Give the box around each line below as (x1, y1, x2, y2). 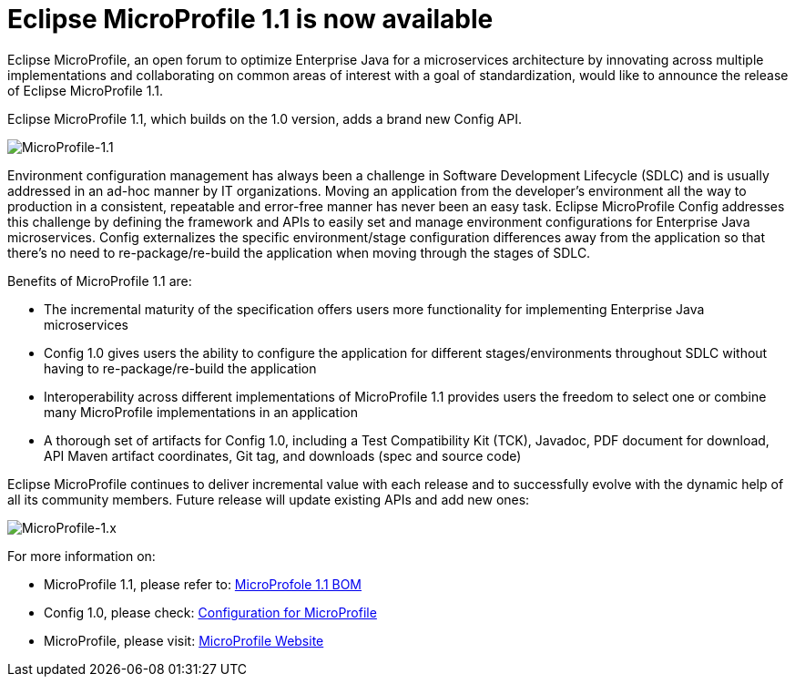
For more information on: (7, 547, 156, 564)
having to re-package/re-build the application (44, 360, 317, 376)
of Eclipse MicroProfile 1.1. (7, 82, 163, 98)
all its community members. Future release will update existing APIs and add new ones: (7, 491, 530, 507)
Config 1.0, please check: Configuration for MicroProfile (44, 604, 377, 620)
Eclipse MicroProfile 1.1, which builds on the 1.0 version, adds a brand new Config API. (7, 110, 522, 127)
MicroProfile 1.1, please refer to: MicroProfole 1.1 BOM (44, 576, 362, 592)
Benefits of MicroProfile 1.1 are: (7, 272, 192, 289)
